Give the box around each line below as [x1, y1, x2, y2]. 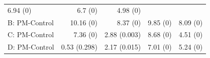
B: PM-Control [8, 17, 54, 27]
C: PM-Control [8, 29, 54, 40]
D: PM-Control [8, 42, 54, 52]
